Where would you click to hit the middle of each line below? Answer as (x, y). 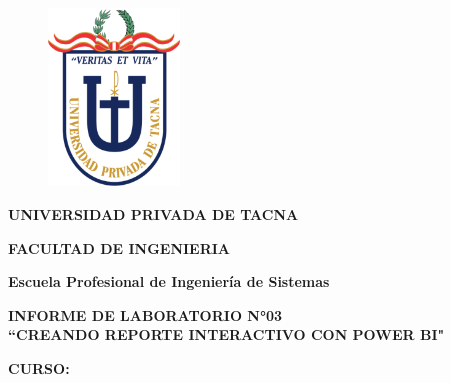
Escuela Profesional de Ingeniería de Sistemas (169, 281)
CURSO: (39, 367)
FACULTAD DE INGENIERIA (119, 247)
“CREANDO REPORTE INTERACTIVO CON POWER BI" (226, 334)
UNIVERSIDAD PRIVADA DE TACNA (153, 214)
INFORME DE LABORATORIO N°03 (145, 314)
